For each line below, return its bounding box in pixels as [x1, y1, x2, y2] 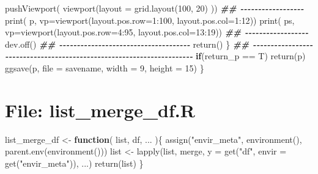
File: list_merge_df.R [5, 97, 195, 122]
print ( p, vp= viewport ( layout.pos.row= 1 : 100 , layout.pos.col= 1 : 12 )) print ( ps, [5, 13, 295, 26]
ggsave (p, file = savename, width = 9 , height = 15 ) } [5, 61, 204, 74]
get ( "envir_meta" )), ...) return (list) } [5, 156, 144, 169]
